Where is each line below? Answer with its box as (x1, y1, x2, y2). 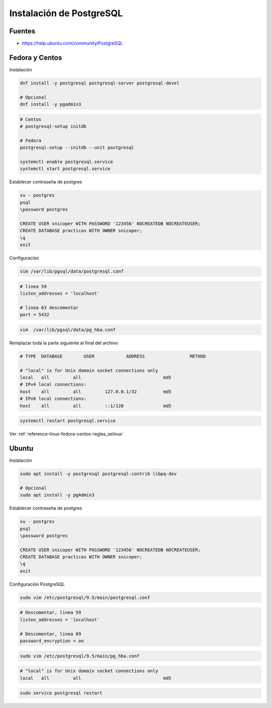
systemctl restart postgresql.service (20, 418, 116, 424)
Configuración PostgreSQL (9, 581, 65, 587)
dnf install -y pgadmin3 (20, 102, 82, 107)
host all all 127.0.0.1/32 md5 (20, 389, 172, 394)
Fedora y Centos (9, 53, 62, 62)
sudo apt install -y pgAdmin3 (20, 492, 95, 498)
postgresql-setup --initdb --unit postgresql (20, 145, 134, 151)
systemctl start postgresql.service (20, 166, 111, 172)
